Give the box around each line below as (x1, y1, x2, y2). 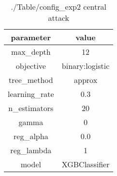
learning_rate (8, 88, 54, 99)
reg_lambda (10, 144, 52, 156)
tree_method (9, 74, 53, 85)
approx (74, 74, 98, 85)
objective (15, 60, 46, 71)
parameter (11, 32, 51, 43)
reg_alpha (14, 130, 48, 142)
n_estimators (8, 102, 54, 113)
